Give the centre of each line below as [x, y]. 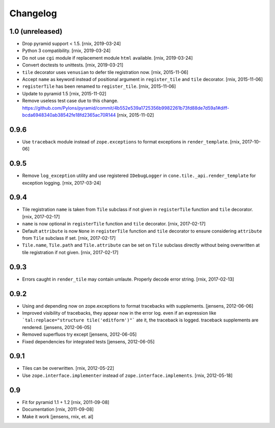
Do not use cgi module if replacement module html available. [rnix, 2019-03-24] [107, 58]
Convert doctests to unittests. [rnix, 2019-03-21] [73, 65]
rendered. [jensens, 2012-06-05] [57, 327]
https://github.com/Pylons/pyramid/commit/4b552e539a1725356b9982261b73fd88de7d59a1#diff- [126, 108]
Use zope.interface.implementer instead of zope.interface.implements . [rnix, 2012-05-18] [127, 375]
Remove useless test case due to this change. [70, 101]
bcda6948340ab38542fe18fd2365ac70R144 [69, 115]
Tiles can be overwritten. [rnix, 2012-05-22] [68, 368]
